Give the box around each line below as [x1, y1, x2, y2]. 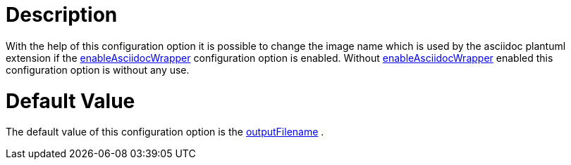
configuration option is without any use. [6, 63, 190, 76]
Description [6, 3, 118, 27]
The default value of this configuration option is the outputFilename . [6, 126, 324, 138]
